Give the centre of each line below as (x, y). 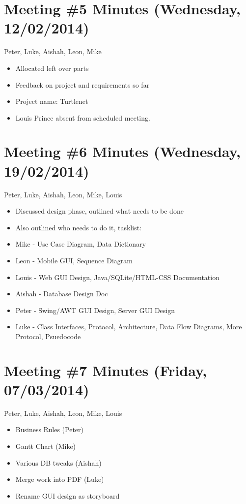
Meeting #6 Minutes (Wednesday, (123, 151)
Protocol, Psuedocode (48, 336)
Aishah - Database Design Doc (62, 294)
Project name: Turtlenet (52, 101)
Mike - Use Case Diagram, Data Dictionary (81, 244)
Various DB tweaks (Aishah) (58, 462)
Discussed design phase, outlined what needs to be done (99, 211)
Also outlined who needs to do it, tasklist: (78, 227)
